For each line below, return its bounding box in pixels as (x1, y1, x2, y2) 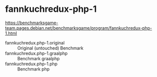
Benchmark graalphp (17, 55, 60, 61)
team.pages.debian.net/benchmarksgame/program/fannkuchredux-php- (5, 25, 152, 31)
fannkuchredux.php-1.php (5, 61, 58, 67)
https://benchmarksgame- (5, 20, 58, 26)
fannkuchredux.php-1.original (5, 39, 65, 45)
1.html (5, 30, 17, 36)
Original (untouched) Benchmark (17, 45, 83, 51)
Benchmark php (17, 66, 50, 72)
